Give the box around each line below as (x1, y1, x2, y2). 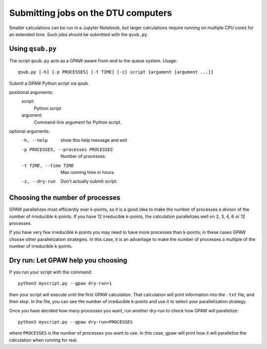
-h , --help (21, 137, 48, 143)
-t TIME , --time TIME (21, 163, 74, 168)
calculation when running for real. (9, 337, 78, 343)
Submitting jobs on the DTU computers (9, 7, 173, 18)
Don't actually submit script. (60, 178, 118, 184)
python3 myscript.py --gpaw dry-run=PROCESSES (18, 319, 133, 325)
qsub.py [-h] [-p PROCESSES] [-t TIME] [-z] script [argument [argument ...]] (18, 69, 214, 75)
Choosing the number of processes (9, 193, 121, 202)
